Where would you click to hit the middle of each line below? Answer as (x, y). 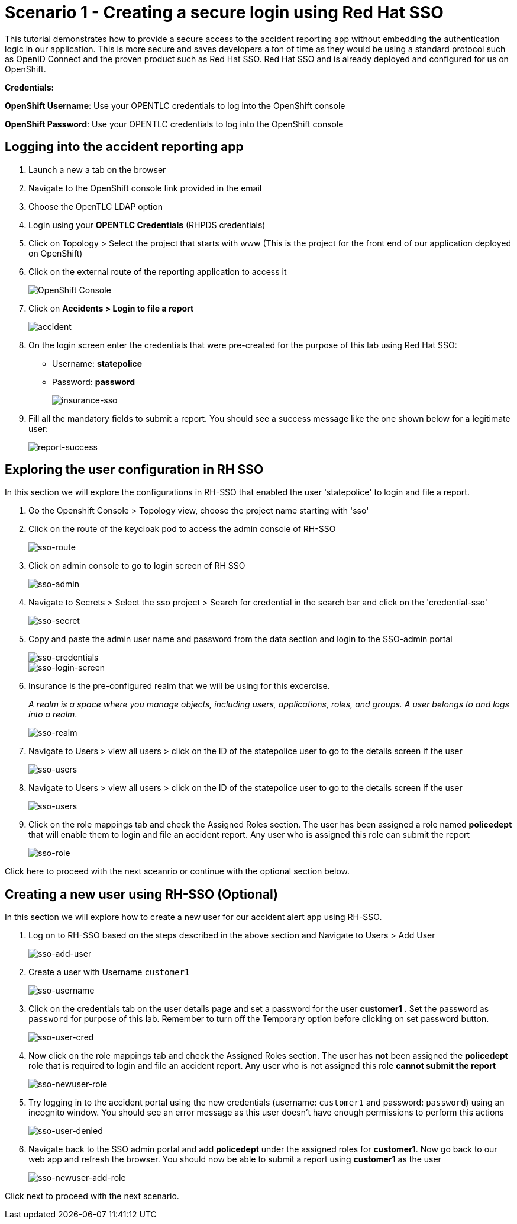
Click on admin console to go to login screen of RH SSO (137, 566)
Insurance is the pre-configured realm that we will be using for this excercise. (179, 686)
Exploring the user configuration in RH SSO (134, 470)
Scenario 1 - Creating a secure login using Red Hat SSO (224, 12)
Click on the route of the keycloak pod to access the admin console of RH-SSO (182, 529)
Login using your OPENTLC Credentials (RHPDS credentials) (147, 225)
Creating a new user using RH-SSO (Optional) (141, 894)
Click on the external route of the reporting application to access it (158, 271)
